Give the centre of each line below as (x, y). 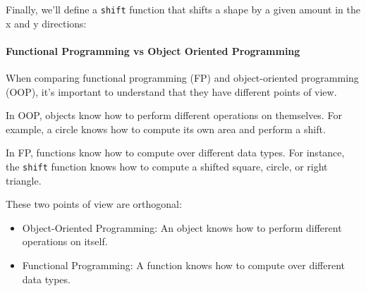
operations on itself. (65, 241)
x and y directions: (46, 23)
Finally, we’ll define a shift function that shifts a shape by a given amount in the (183, 9)
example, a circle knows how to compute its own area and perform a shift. (166, 129)
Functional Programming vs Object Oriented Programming (153, 50)
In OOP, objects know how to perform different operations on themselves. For (174, 115)
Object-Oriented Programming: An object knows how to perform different (182, 227)
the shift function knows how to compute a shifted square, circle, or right (167, 167)
